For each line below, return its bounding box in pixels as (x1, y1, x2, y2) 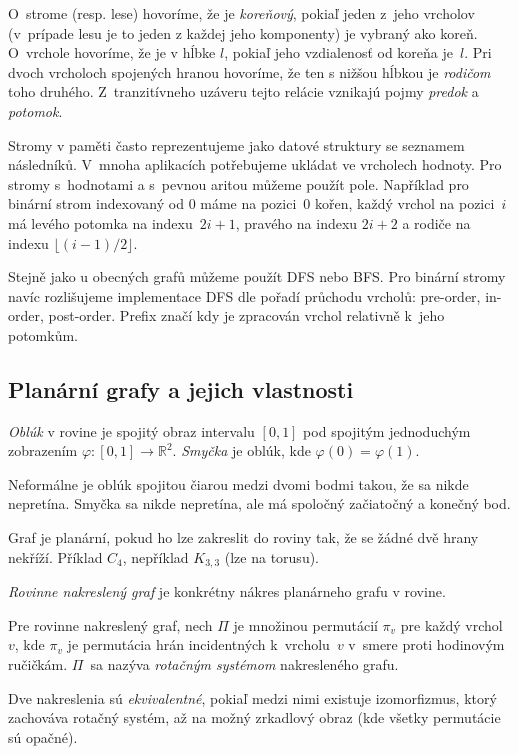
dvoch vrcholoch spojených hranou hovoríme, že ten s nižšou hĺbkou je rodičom (8, 61, 491, 82)
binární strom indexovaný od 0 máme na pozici (8, 193, 297, 214)
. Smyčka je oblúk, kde (172, 440, 311, 461)
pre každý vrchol (400, 614, 503, 635)
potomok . (8, 100, 63, 121)
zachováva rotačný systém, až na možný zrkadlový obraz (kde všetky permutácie (8, 707, 501, 728)
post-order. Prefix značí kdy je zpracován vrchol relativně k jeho (48, 305, 445, 326)
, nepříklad (122, 546, 189, 567)
